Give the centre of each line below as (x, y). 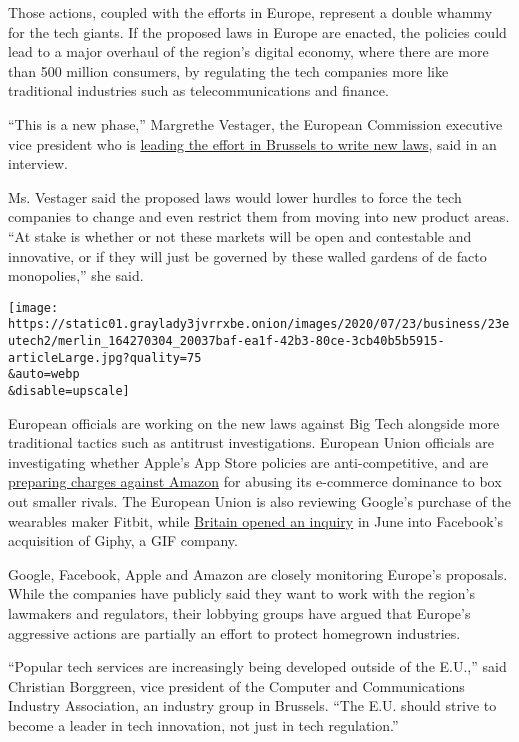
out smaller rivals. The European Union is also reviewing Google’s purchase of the (260, 501)
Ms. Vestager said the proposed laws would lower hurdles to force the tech (235, 196)
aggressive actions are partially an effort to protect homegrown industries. (234, 632)
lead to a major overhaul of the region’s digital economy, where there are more (248, 51)
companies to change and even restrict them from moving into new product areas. (259, 216)
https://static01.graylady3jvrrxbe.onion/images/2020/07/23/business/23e (259, 324)
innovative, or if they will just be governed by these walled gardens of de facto (247, 255)
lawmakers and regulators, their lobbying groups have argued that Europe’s (239, 613)
